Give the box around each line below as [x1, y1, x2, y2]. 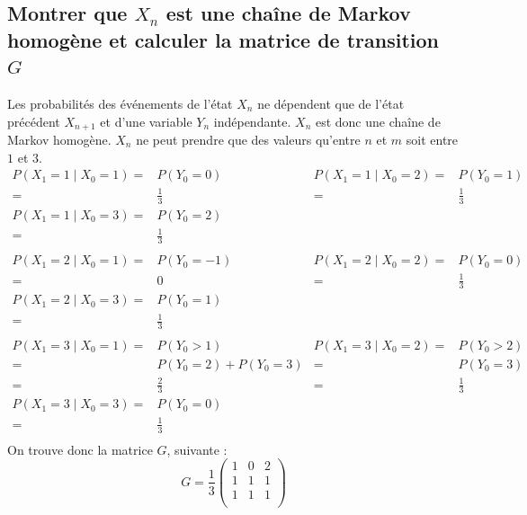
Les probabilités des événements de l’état [7, 93, 233, 112]
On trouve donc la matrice [7, 440, 153, 458]
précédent [7, 111, 60, 130]
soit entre [406, 130, 459, 149]
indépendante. [213, 111, 291, 130]
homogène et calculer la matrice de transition [7, 25, 439, 53]
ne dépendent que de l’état [257, 93, 405, 112]
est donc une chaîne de [315, 111, 441, 130]
